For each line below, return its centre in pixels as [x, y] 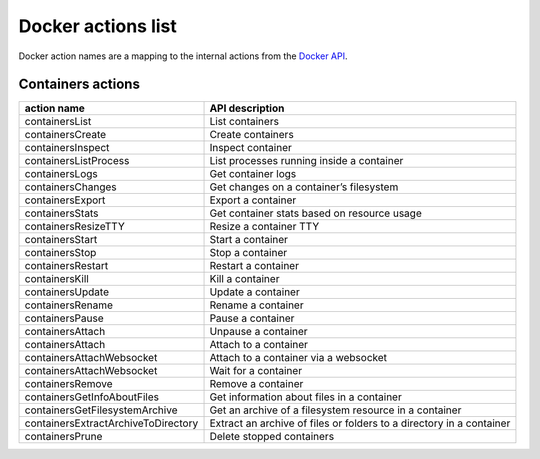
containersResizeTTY [74, 227]
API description [247, 108]
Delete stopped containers [272, 437]
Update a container [254, 292]
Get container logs [253, 174]
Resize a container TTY [264, 227]
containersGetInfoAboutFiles [92, 397]
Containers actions [79, 84]
